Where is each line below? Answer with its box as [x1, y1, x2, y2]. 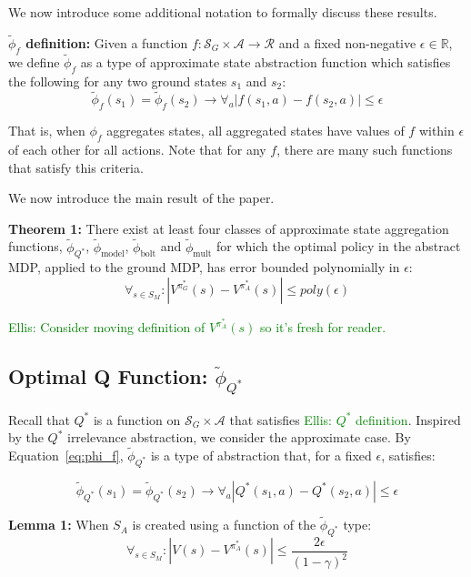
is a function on [93, 410, 181, 429]
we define [8, 52, 60, 71]
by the [8, 428, 44, 447]
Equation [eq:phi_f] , [8, 446, 124, 465]
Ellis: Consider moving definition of [8, 318, 205, 337]
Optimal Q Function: [8, 362, 208, 390]
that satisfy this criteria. [8, 157, 144, 177]
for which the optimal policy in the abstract [215, 237, 461, 256]
